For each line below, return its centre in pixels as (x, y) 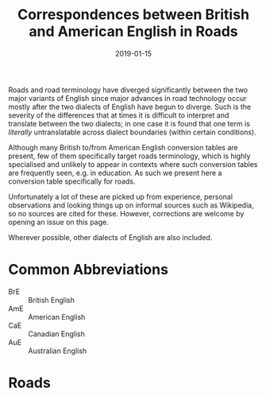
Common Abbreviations (89, 270)
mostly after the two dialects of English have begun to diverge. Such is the (130, 107)
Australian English (58, 351)
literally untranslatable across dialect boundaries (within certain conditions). (132, 132)
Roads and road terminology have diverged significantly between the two (128, 90)
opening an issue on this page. (58, 222)
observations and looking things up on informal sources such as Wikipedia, (131, 205)
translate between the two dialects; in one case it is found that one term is (129, 123)
